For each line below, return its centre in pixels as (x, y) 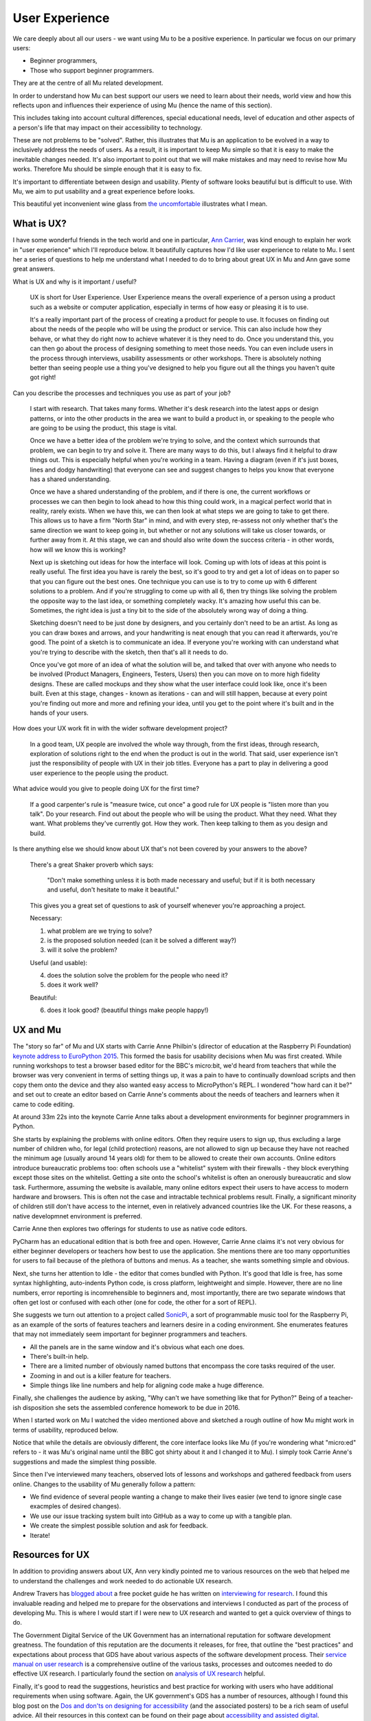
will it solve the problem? (82, 950)
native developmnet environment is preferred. (77, 1216)
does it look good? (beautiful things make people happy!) (128, 1010)
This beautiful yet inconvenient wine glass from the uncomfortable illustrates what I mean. (140, 204)
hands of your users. (59, 712)
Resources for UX (51, 1555)
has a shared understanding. (70, 479)
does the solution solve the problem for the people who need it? (137, 975)
